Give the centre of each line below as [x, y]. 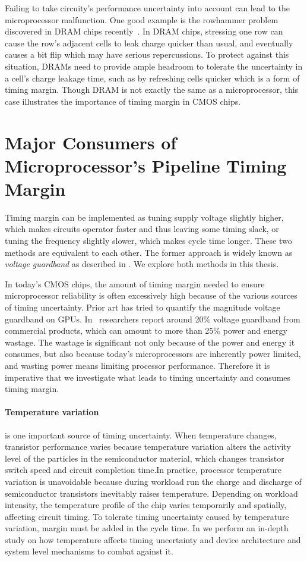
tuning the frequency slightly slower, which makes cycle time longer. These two [148, 241]
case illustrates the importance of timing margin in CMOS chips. [123, 101]
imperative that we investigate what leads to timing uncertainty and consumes [148, 377]
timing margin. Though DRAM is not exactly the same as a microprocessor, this [152, 90]
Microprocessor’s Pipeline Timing [146, 165]
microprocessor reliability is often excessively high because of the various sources [151, 295]
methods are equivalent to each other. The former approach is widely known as [149, 252]
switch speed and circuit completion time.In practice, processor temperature [143, 470]
